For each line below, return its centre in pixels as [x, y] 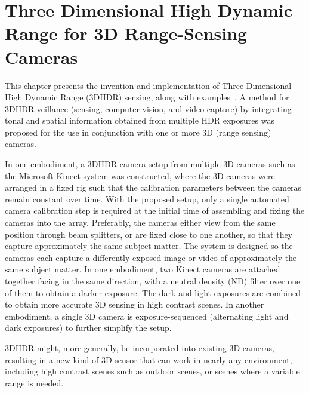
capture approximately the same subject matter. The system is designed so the [149, 246]
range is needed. [34, 383]
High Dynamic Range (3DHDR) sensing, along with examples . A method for [147, 97]
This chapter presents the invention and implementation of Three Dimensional [148, 85]
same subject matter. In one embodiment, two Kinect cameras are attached [143, 269]
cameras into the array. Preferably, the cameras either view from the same [140, 222]
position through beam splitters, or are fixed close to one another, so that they [149, 234]
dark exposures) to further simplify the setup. [88, 328]
